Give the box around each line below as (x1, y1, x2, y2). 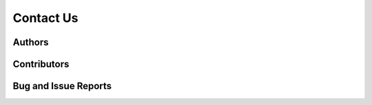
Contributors (12, 58, 70, 70)
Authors (12, 36, 49, 48)
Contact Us (12, 10, 79, 25)
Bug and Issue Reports (12, 80, 112, 92)
